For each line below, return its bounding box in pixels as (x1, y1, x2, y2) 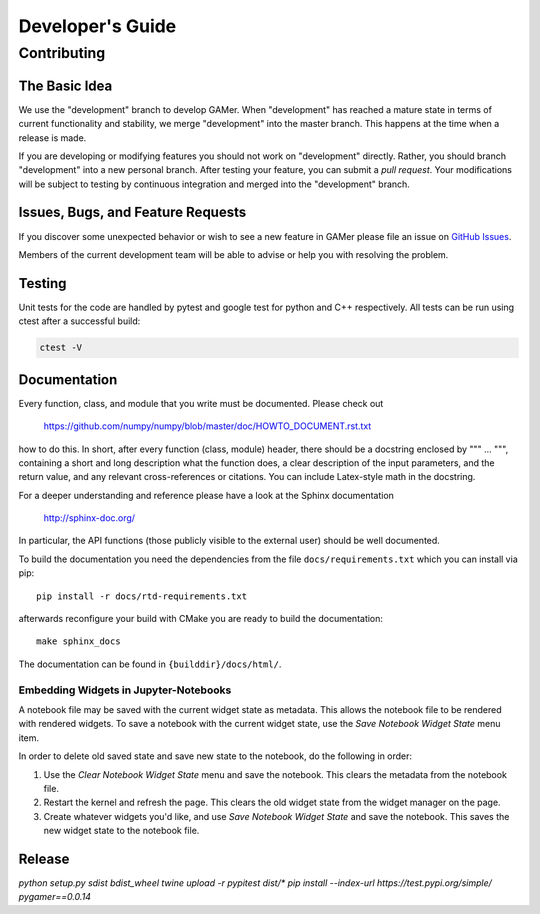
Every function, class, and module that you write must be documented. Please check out (18, 397, 384, 409)
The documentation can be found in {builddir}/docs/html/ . (18, 658, 282, 670)
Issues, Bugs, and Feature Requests (18, 204, 247, 221)
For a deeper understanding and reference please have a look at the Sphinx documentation (18, 489, 395, 501)
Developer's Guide (18, 15, 177, 37)
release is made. (18, 131, 87, 144)
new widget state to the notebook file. (43, 825, 200, 837)
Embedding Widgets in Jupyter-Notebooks (18, 683, 232, 697)
